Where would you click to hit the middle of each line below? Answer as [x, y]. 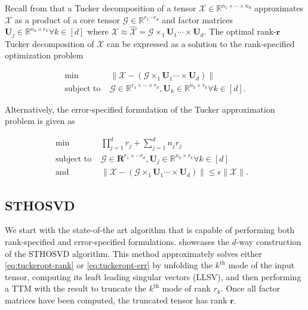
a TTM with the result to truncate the [76, 288]
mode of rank [186, 288]
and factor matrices [198, 19]
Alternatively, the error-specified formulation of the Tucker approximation [140, 109]
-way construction [269, 241]
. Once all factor [250, 288]
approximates [279, 8]
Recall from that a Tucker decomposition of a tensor [101, 8]
